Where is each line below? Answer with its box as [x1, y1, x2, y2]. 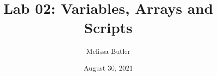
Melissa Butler [86, 46, 131, 56]
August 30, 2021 [83, 62, 133, 73]
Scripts [84, 17, 133, 38]
